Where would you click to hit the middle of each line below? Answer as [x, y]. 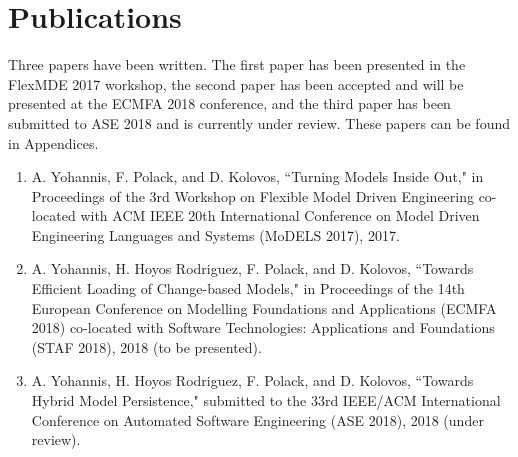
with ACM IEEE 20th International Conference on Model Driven [280, 215]
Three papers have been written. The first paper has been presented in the [237, 64]
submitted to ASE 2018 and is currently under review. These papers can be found [259, 122]
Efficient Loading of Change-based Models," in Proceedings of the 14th [248, 288]
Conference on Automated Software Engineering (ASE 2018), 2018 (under [257, 419]
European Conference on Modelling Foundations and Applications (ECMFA [264, 307]
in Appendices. [53, 142]
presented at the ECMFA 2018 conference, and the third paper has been [229, 103]
